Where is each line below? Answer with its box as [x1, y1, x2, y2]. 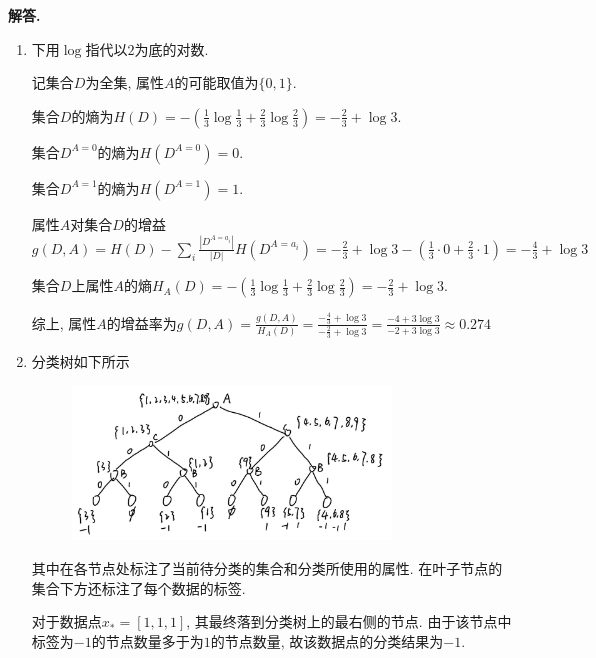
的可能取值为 [174, 72, 259, 93]
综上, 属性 [31, 312, 97, 333]
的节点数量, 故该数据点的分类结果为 [210, 630, 444, 651]
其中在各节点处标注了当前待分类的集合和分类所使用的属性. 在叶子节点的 [31, 557, 503, 578]
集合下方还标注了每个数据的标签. [31, 577, 246, 598]
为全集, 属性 [85, 72, 164, 93]
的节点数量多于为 [91, 630, 204, 651]
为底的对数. [134, 38, 209, 59]
